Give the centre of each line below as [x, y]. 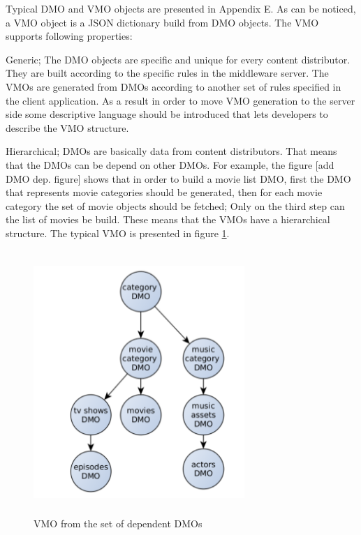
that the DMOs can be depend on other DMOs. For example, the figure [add [170, 164]
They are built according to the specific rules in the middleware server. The [167, 73]
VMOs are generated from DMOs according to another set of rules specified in [174, 86]
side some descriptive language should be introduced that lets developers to [167, 114]
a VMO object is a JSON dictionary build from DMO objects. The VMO [162, 22]
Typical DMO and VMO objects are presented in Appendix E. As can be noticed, [181, 8]
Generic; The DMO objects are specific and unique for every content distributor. [178, 59]
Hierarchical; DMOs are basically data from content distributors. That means [171, 151]
